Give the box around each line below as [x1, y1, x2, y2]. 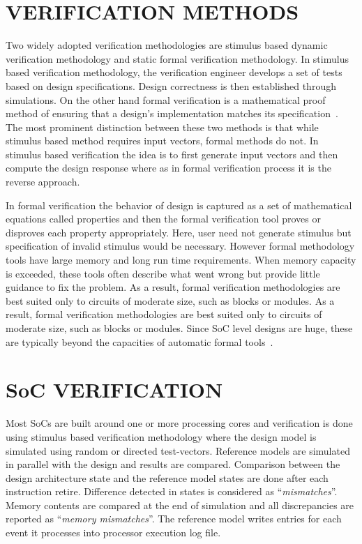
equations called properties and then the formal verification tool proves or [6, 211, 321, 226]
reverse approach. [6, 174, 80, 189]
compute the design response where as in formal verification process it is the [6, 160, 331, 175]
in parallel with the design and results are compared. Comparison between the [6, 457, 340, 471]
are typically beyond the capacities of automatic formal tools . [6, 334, 273, 349]
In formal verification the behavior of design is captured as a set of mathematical [6, 197, 352, 212]
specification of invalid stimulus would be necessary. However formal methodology [6, 239, 355, 253]
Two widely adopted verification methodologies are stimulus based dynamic [6, 38, 328, 52]
